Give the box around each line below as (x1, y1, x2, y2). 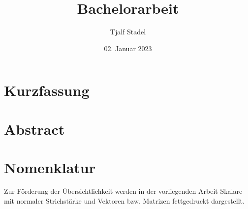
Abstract (4, 119, 65, 139)
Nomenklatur (4, 157, 96, 178)
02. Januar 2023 (104, 43, 152, 53)
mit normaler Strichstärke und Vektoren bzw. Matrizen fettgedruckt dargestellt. (4, 195, 245, 206)
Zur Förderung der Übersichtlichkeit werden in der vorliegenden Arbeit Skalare (4, 186, 243, 196)
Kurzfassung (4, 80, 90, 100)
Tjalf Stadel (110, 27, 146, 37)
